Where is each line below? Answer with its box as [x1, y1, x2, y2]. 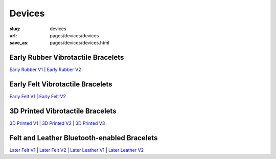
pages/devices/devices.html [50, 40, 109, 46]
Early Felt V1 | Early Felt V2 [9, 94, 66, 100]
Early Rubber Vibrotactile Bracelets [9, 53, 124, 62]
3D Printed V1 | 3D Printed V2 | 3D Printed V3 [9, 120, 105, 126]
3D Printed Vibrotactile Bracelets [9, 106, 117, 115]
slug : [9, 26, 20, 32]
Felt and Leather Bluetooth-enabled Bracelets [9, 133, 158, 142]
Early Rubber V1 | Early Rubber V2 [9, 66, 81, 73]
